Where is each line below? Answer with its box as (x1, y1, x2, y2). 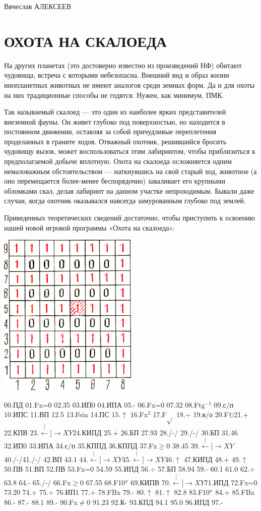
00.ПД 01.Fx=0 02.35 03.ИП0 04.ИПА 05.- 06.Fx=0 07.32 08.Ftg (4, 399, 205, 410)
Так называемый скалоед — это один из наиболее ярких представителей (4, 106, 226, 117)
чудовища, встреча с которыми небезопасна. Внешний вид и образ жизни (4, 70, 229, 80)
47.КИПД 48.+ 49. (183, 453, 241, 464)
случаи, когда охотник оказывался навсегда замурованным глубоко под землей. (4, 195, 246, 206)
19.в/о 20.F (193, 409, 229, 420)
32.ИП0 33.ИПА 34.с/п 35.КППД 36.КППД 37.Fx (4, 440, 157, 451)
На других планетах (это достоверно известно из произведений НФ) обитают (4, 60, 242, 70)
